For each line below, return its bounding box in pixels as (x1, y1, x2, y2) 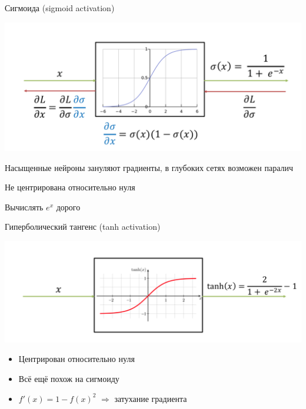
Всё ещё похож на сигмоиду (18, 373, 119, 385)
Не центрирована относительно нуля (5, 181, 135, 193)
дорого (56, 200, 81, 213)
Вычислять (5, 200, 44, 213)
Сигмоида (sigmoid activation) (5, 2, 115, 14)
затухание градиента (114, 392, 187, 404)
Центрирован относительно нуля (18, 353, 135, 365)
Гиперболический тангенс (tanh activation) (5, 220, 161, 233)
